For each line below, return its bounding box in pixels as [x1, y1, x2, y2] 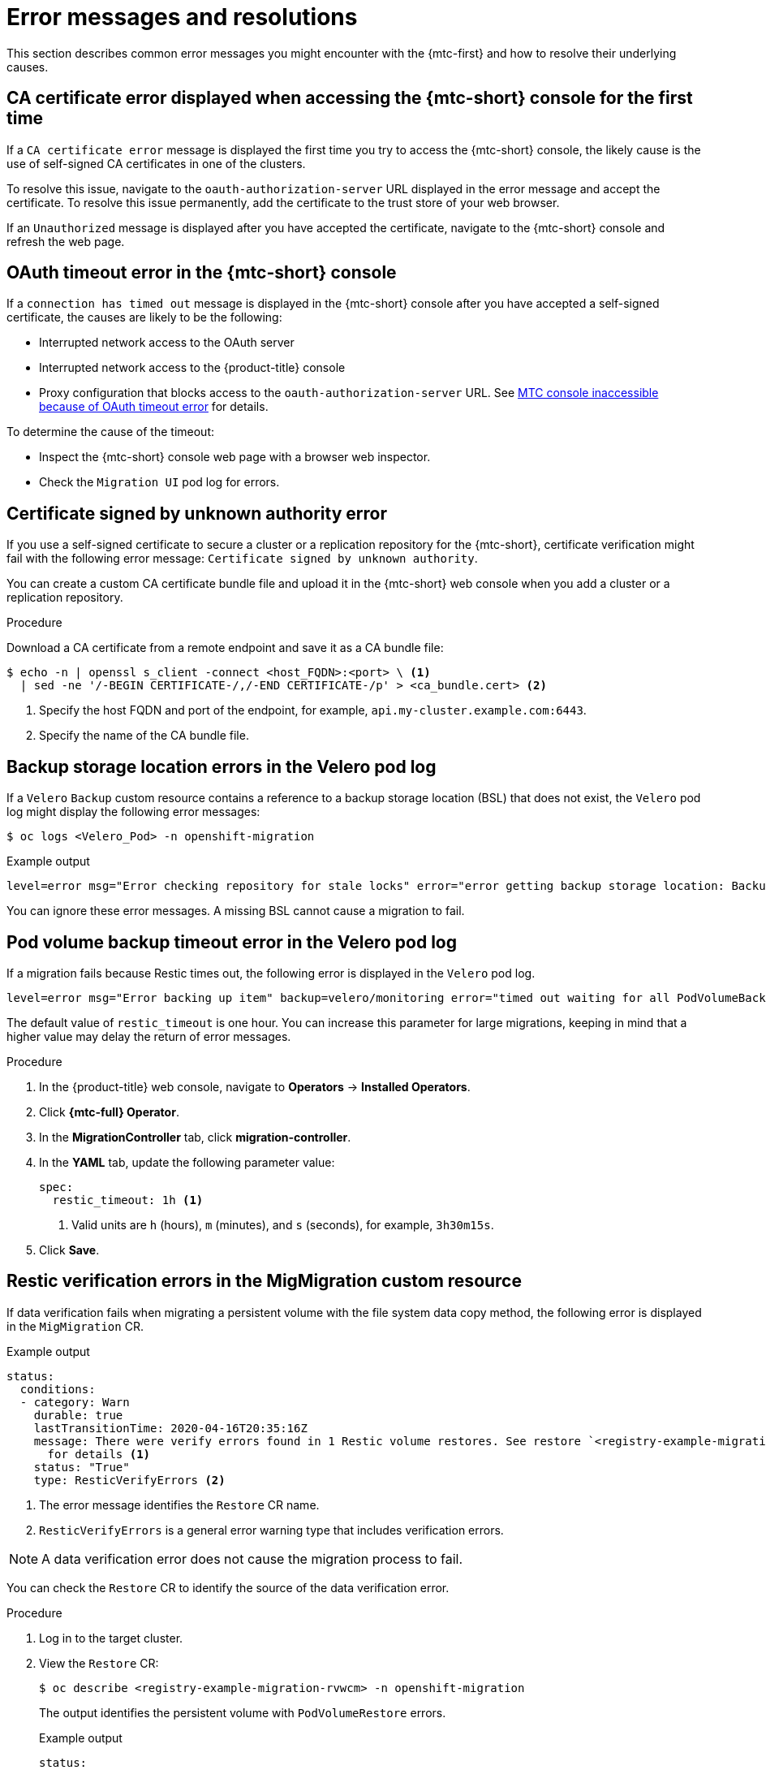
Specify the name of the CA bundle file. [39, 728, 249, 743]
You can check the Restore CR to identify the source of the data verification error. [6, 1580, 450, 1595]
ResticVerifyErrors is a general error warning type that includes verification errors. [39, 1522, 504, 1537]
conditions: [19, 1382, 96, 1396]
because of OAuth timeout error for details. [39, 399, 269, 414]
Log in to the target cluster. [39, 1630, 183, 1645]
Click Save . [39, 1242, 100, 1257]
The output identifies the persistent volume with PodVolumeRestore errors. [39, 1705, 446, 1720]
